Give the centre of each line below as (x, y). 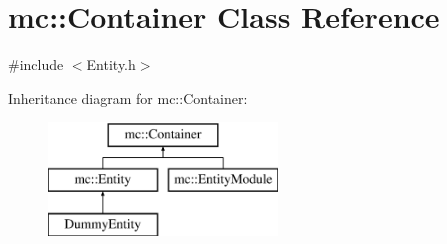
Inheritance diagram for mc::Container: (128, 97)
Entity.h (111, 64)
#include (36, 64)
